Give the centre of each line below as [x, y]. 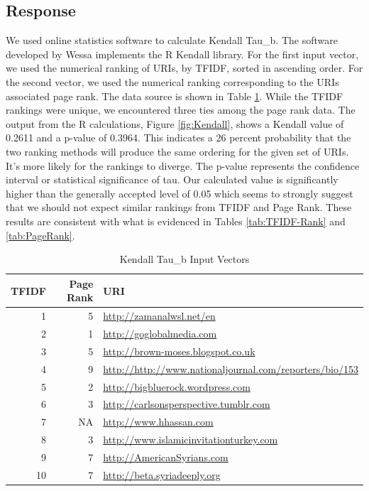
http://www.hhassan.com [158, 422]
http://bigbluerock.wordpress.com [177, 386]
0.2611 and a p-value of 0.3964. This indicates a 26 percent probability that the [178, 137]
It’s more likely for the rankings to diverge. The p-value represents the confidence [183, 165]
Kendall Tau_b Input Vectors [184, 259]
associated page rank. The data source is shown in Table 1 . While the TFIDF [175, 96]
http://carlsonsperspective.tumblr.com [187, 404]
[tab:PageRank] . [40, 235]
